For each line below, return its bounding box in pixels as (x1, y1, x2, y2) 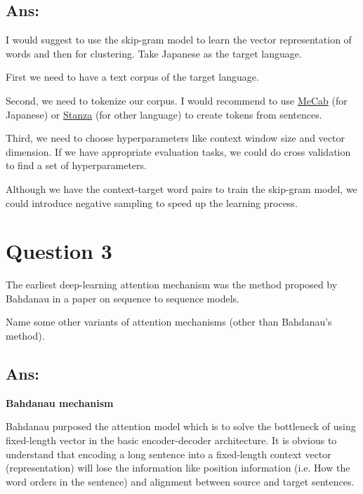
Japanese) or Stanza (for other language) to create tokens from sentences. (6, 107, 322, 121)
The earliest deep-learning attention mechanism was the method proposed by (6, 277, 338, 292)
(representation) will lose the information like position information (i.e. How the (6, 460, 350, 475)
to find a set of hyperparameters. (6, 158, 147, 173)
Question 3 (6, 236, 112, 265)
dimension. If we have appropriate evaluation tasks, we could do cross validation (6, 144, 351, 159)
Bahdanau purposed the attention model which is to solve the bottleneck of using (6, 419, 356, 434)
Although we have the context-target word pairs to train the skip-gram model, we (6, 181, 357, 196)
